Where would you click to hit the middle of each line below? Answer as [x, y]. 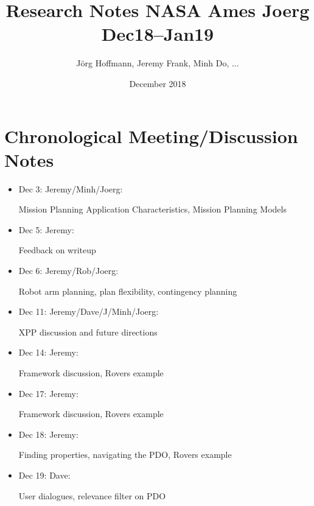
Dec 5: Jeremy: [46, 229]
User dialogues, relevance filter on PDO [92, 495]
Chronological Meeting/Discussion [151, 135]
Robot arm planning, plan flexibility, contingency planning [128, 291]
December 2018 [158, 83]
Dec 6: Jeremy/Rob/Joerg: [68, 270]
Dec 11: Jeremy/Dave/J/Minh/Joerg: [89, 311]
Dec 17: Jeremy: [48, 393]
